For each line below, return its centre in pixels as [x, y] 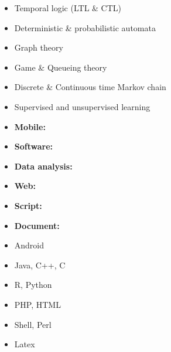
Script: [28, 205]
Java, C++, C [40, 265]
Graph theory [39, 47]
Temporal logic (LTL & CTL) [68, 8]
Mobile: [30, 126]
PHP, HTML [37, 304]
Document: [37, 225]
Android [29, 245]
